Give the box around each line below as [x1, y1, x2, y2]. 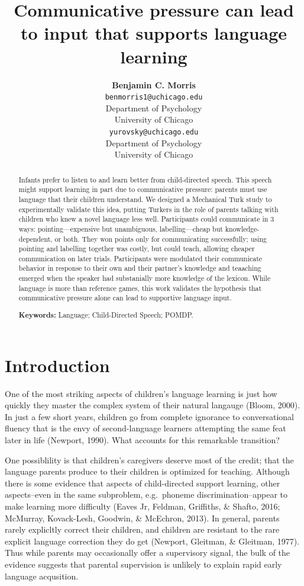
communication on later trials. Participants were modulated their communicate [18, 253, 263, 263]
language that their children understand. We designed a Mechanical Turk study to [18, 194, 272, 204]
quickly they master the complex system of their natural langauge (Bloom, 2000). [5, 399, 300, 411]
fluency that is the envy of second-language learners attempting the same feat [5, 422, 286, 434]
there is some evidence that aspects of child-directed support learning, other [5, 476, 280, 489]
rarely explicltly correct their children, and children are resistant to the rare [5, 523, 280, 536]
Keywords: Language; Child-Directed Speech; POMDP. [18, 310, 193, 320]
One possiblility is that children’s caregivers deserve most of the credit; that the [5, 453, 294, 466]
